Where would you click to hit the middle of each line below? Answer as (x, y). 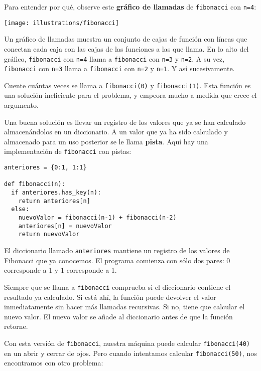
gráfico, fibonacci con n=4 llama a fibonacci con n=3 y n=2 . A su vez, (114, 58)
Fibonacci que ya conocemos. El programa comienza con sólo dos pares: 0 (117, 260)
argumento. (21, 105)
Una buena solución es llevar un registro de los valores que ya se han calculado (125, 122)
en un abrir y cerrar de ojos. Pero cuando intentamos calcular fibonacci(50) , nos (130, 353)
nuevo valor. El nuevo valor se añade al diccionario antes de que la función (118, 316)
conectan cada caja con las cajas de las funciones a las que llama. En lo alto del (126, 48)
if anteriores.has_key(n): (56, 193)
